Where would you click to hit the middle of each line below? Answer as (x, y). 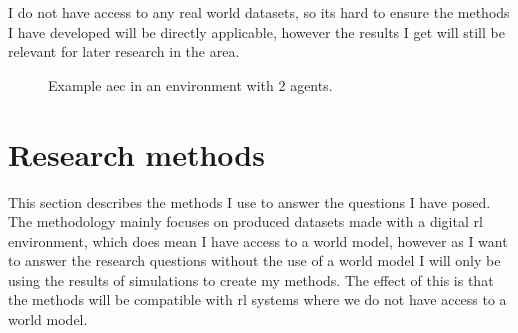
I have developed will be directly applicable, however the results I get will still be (256, 31)
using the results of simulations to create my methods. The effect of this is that (251, 279)
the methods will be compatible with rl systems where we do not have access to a (257, 299)
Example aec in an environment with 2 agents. (190, 84)
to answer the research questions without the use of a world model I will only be (254, 260)
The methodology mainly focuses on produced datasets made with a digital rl (245, 221)
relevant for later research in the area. (124, 51)
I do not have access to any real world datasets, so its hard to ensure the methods (259, 12)
